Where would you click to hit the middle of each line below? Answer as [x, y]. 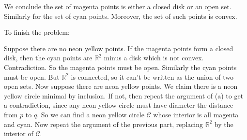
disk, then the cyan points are [48, 58]
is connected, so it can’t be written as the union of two [152, 77]
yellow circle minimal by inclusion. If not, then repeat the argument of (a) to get [124, 95]
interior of [19, 133]
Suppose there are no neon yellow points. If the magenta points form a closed [119, 48]
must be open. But [32, 77]
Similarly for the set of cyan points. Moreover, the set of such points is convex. [121, 16]
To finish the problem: [37, 32]
